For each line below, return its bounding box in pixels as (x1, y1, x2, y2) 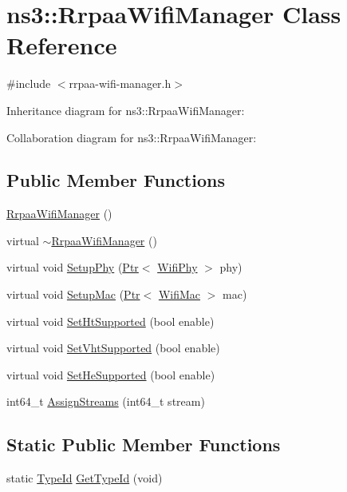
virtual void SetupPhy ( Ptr (6, 259, 139, 276)
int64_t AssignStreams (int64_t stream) (6, 393, 205, 410)
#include (6, 75, 51, 92)
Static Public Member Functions (6, 432, 281, 457)
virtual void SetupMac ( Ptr (6, 286, 140, 303)
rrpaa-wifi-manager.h (69, 75, 172, 92)
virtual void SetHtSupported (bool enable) (6, 312, 215, 329)
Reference (6, 29, 117, 61)
